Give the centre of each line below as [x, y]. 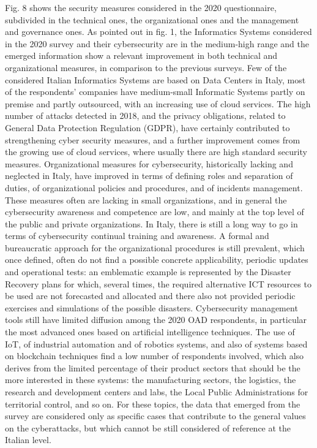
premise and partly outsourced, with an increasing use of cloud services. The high [158, 103]
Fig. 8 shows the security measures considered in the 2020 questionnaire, [141, 7]
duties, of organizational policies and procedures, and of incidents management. [154, 187]
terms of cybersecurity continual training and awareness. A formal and [137, 236]
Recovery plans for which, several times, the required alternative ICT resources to [158, 283]
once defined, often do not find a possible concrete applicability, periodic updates [157, 260]
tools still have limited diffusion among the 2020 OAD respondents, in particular [156, 320]
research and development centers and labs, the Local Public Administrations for [157, 392]
